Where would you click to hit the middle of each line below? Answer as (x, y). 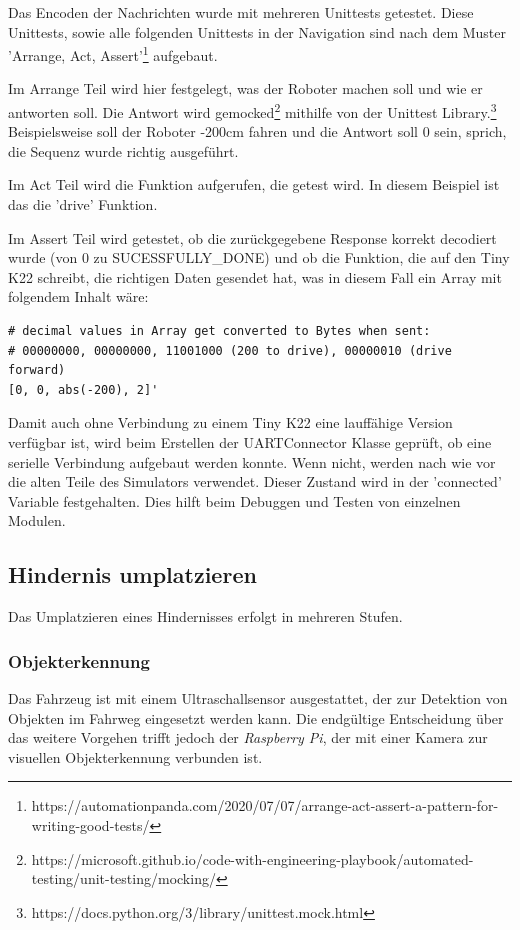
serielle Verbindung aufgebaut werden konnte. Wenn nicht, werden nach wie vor (252, 461)
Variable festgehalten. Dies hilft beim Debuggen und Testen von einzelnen (234, 500)
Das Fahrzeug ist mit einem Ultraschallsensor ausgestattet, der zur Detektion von (258, 697)
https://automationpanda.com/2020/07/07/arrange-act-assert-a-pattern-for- (265, 805)
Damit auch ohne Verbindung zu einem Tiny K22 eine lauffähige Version (230, 422)
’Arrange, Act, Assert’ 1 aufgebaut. (113, 53)
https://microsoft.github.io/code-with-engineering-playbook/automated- (252, 858)
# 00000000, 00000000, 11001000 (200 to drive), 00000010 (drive (230, 350)
